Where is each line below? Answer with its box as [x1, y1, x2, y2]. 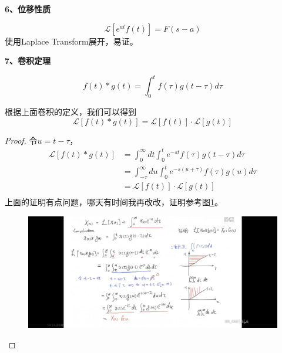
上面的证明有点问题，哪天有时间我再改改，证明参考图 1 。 [5, 195, 223, 208]
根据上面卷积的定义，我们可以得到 [5, 106, 136, 118]
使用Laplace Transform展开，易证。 [5, 35, 138, 47]
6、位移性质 [5, 3, 51, 15]
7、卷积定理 [5, 55, 51, 67]
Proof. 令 [5, 134, 38, 146]
